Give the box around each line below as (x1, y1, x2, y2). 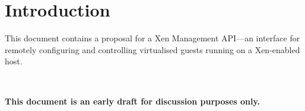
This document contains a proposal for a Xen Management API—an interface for (5, 32, 300, 44)
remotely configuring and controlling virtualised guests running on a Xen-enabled (5, 43, 300, 56)
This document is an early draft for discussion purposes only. (5, 94, 260, 107)
